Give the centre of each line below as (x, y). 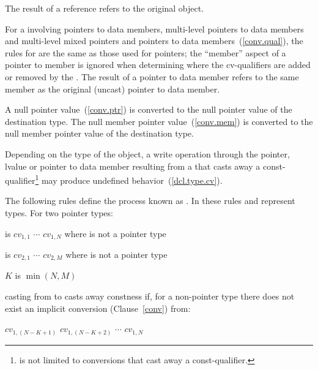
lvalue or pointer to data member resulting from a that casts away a (133, 166)
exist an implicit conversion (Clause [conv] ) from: (98, 308)
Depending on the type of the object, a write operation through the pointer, (147, 153)
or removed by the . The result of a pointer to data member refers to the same (152, 76)
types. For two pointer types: (59, 212)
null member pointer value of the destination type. (99, 133)
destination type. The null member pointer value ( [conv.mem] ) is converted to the (159, 121)
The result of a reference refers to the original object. (105, 8)
